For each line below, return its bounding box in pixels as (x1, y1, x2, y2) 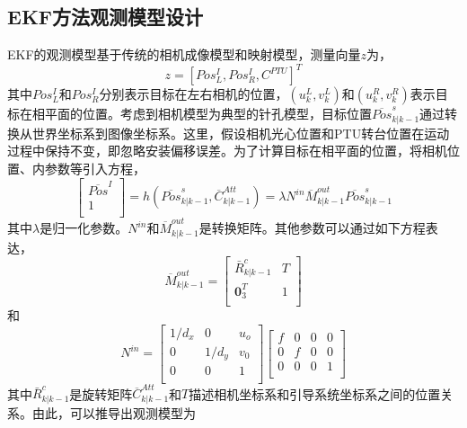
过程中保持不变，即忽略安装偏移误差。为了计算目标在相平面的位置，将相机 (7, 141, 447, 160)
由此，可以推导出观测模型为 (31, 403, 196, 422)
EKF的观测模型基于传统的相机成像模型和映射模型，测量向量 (7, 45, 361, 64)
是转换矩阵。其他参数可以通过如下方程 (198, 218, 426, 237)
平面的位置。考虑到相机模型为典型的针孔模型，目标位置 (44, 104, 372, 123)
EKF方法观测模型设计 (7, 3, 204, 31)
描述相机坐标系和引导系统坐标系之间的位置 (189, 384, 441, 403)
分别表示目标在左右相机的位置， (99, 85, 288, 103)
